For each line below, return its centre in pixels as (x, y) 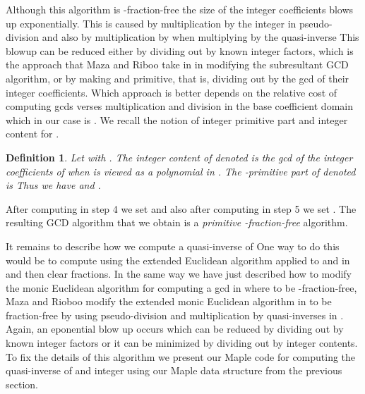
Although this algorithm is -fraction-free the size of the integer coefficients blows (180, 9)
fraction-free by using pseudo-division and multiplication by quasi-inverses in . (175, 315)
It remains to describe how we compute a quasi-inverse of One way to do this (173, 246)
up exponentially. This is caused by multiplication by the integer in (151, 23)
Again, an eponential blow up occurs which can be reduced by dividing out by (175, 329)
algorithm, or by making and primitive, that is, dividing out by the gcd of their (178, 78)
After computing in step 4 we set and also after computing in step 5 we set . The (181, 208)
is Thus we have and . (53, 185)
